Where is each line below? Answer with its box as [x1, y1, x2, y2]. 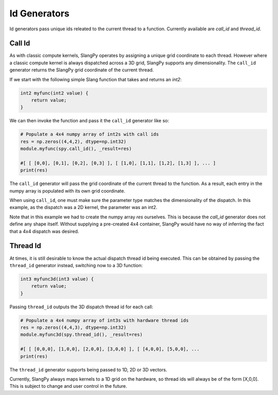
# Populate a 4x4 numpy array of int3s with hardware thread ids [20, 317, 189, 323]
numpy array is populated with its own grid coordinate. [9, 187, 126, 194]
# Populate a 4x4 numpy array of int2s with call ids [20, 131, 159, 137]
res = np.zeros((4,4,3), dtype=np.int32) [20, 325, 127, 331]
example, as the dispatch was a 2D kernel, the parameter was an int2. [9, 204, 158, 211]
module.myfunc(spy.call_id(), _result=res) [20, 146, 132, 152]
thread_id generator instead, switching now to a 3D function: [9, 262, 143, 268]
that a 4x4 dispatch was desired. [9, 228, 79, 234]
